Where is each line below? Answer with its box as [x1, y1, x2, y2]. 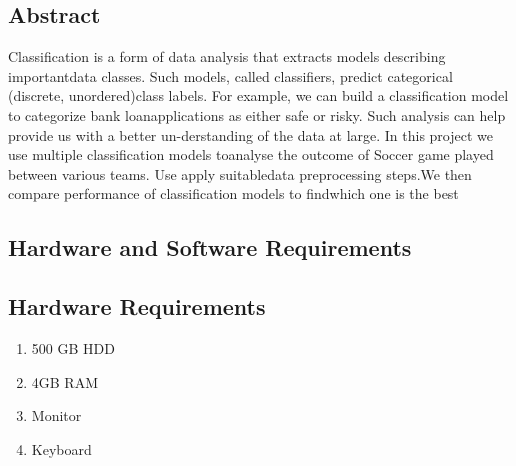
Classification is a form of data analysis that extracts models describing [8, 46, 446, 67]
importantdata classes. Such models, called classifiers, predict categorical [8, 65, 453, 86]
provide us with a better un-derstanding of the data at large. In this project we [8, 124, 494, 145]
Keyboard [31, 438, 92, 459]
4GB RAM [31, 371, 99, 392]
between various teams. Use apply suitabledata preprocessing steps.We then [8, 163, 472, 184]
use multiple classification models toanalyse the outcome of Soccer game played [8, 144, 494, 165]
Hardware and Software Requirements [8, 232, 412, 263]
